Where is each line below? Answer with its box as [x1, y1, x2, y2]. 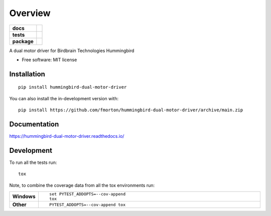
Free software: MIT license [22, 57, 77, 63]
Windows [12, 193, 36, 200]
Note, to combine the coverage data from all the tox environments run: [9, 182, 155, 188]
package [12, 38, 34, 45]
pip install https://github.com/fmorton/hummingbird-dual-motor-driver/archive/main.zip [18, 107, 243, 113]
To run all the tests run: [9, 159, 57, 165]
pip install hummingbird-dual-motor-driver [18, 84, 127, 90]
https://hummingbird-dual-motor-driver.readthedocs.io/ [9, 133, 124, 139]
